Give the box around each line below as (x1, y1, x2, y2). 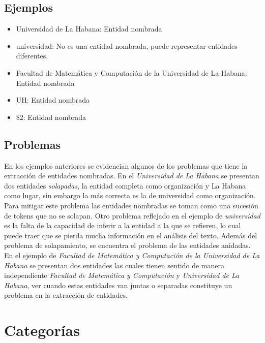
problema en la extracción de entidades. (4, 290, 128, 300)
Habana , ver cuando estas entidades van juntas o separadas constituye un (4, 279, 232, 290)
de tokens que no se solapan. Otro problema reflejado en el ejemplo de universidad (4, 210, 260, 221)
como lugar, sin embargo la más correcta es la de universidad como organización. (4, 190, 256, 201)
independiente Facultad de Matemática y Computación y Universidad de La (4, 270, 240, 280)
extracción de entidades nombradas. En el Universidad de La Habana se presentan (4, 170, 259, 181)
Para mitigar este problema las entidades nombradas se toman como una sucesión (4, 200, 258, 210)
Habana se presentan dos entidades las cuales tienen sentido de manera (4, 260, 224, 270)
